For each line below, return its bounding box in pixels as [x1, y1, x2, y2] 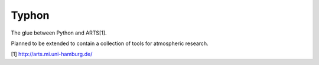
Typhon [11, 9, 50, 22]
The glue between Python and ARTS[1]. [11, 29, 107, 36]
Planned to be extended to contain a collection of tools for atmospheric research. [11, 40, 209, 47]
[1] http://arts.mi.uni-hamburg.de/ [11, 50, 93, 58]
